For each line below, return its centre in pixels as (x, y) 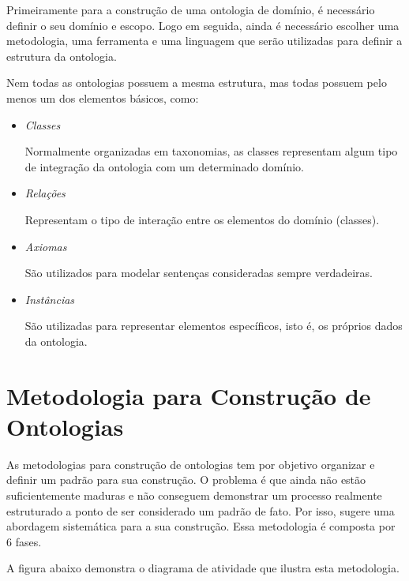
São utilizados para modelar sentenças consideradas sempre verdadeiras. (199, 273)
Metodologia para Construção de (189, 395)
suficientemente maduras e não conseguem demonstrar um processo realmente (194, 495)
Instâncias (50, 299)
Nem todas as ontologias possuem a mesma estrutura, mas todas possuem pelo (197, 82)
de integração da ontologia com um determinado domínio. (164, 166)
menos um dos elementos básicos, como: (103, 97)
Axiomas (46, 246)
